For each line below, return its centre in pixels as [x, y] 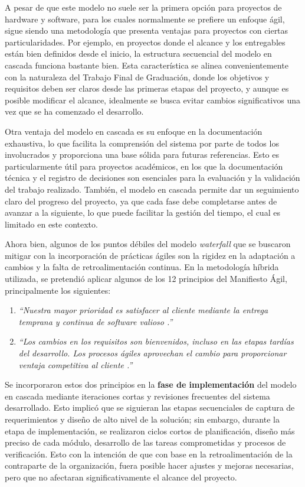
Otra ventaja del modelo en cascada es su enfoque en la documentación [134, 131]
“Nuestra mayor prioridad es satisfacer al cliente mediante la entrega [143, 310]
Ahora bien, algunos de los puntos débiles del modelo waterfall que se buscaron [148, 244]
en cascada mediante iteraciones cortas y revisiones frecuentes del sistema [137, 396]
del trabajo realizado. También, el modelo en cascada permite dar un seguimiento [152, 189]
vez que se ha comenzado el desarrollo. [74, 111]
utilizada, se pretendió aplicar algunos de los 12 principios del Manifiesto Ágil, [146, 279]
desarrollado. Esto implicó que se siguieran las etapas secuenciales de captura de [150, 408]
